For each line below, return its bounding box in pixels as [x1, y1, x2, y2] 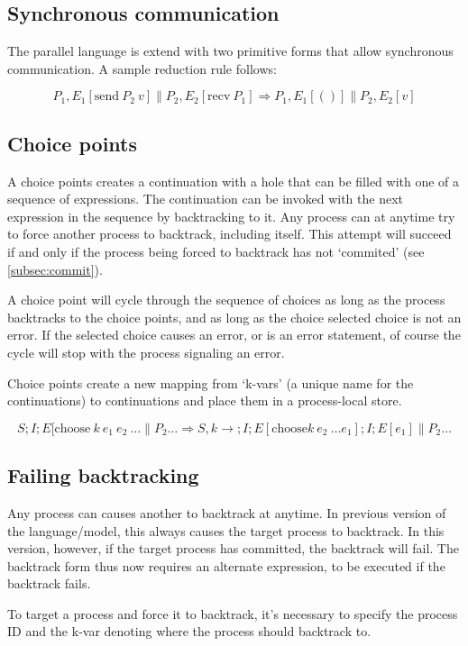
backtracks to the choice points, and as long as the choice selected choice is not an [7, 307, 462, 326]
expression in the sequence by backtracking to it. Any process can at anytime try [7, 206, 455, 225]
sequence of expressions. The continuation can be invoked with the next [7, 189, 403, 208]
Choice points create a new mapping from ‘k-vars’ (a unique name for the [7, 373, 414, 392]
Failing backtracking [7, 461, 199, 489]
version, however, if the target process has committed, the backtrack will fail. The [7, 539, 459, 558]
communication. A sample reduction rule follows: [7, 59, 277, 77]
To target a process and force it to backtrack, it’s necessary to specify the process [7, 604, 458, 623]
